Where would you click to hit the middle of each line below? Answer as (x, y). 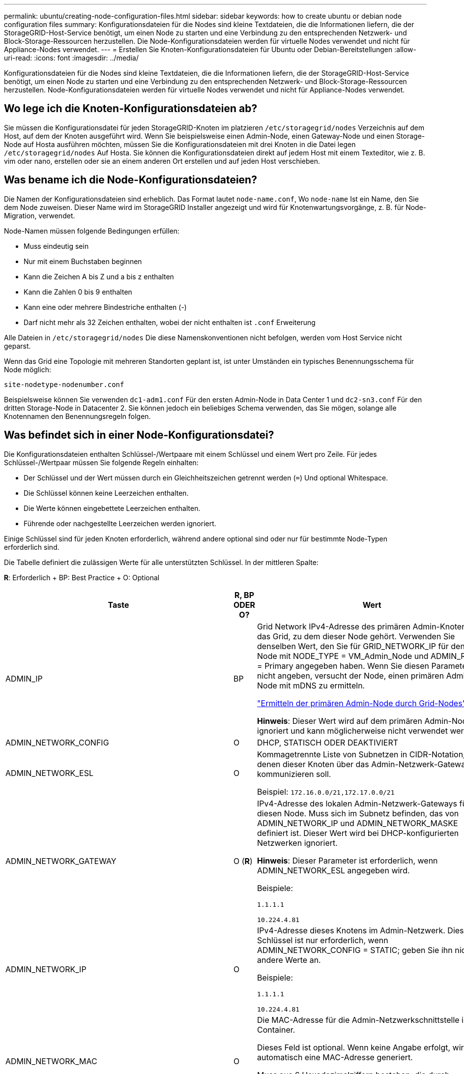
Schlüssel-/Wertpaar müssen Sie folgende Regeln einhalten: (101, 462)
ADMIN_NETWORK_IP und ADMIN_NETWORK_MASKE (358, 823)
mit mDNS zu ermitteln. (322, 685)
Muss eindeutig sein (56, 246)
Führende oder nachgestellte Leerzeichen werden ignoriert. (120, 523)
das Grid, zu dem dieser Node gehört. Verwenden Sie (356, 636)
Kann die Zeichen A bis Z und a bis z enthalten (99, 276)
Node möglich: (28, 369)
